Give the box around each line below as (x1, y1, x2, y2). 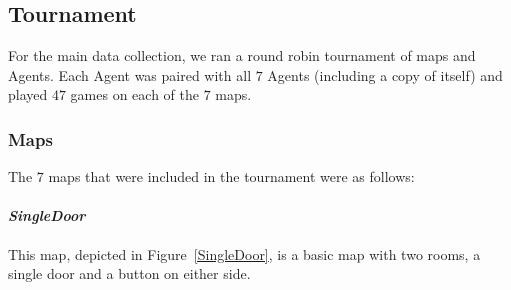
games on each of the (70, 84, 199, 105)
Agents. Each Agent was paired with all (8, 64, 252, 85)
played (8, 84, 48, 105)
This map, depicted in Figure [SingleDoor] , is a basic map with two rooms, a (8, 243, 481, 264)
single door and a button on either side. (8, 263, 251, 284)
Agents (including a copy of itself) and (267, 64, 503, 85)
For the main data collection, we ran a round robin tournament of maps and (8, 45, 476, 66)
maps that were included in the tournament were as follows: (48, 166, 415, 187)
